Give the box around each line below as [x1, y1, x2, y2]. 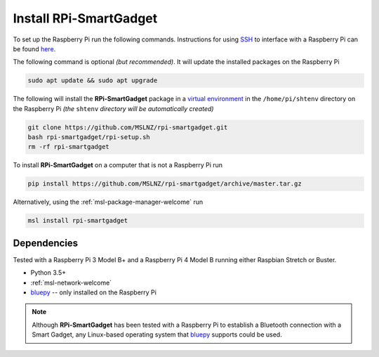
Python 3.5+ [30, 268, 67, 277]
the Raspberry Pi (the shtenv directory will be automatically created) [13, 104, 214, 112]
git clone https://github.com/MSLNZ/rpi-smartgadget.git [27, 123, 228, 131]
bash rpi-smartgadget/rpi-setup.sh [27, 134, 150, 141]
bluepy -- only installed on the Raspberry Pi [30, 288, 157, 297]
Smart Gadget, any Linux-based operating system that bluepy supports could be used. [32, 330, 282, 339]
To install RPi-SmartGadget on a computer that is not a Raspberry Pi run [13, 161, 223, 169]
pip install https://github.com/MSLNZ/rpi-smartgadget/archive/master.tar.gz [27, 180, 302, 188]
